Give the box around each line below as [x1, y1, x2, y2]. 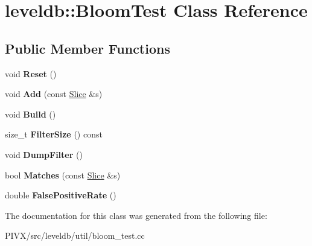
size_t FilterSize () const [5, 128, 103, 140]
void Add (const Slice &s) [5, 87, 103, 100]
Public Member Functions [5, 39, 170, 57]
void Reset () [5, 67, 57, 80]
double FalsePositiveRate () [5, 189, 116, 201]
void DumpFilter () [5, 148, 83, 160]
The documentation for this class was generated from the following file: [5, 209, 267, 221]
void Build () [5, 107, 56, 120]
